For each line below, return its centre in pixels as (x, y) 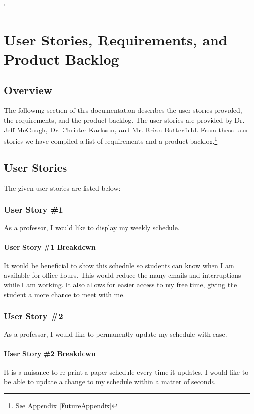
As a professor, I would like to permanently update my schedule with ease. (116, 334)
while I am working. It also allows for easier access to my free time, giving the (121, 284)
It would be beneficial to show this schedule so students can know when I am (119, 265)
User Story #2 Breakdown (50, 353)
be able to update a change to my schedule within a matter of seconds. (110, 381)
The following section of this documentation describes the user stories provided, (123, 110)
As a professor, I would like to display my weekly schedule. (92, 228)
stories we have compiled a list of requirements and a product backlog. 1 (111, 140)
